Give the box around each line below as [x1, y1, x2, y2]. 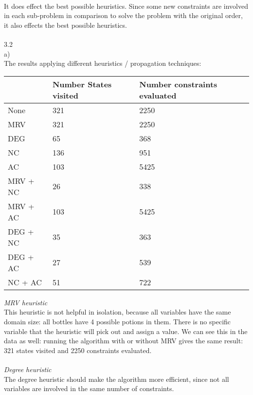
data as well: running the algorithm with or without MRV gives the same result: [4, 336, 243, 346]
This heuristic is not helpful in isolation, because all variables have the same [4, 307, 231, 317]
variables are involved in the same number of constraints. [4, 383, 174, 394]
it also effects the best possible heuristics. [4, 20, 127, 30]
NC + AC [8, 276, 42, 288]
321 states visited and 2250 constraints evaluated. [4, 345, 152, 355]
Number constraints [139, 78, 217, 90]
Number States [52, 78, 112, 90]
